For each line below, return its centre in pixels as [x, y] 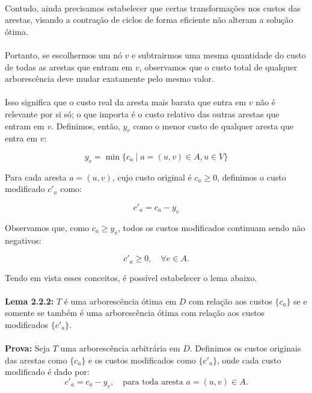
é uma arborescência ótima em [120, 301]
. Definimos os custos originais [245, 348]
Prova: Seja [28, 348]
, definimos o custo [252, 177]
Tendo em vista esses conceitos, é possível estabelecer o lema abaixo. [131, 277]
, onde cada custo [249, 360]
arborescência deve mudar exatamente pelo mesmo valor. [109, 79]
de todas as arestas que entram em [69, 67]
